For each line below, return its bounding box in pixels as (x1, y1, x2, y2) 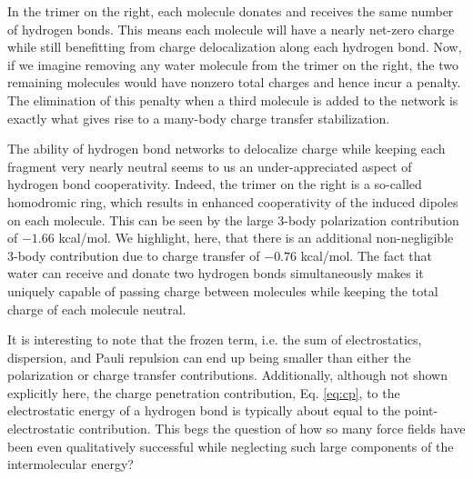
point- (404, 401, 438, 420)
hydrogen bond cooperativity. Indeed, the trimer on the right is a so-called (7, 175, 422, 194)
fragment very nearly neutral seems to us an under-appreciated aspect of (7, 156, 412, 175)
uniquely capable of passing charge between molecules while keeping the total (7, 281, 438, 300)
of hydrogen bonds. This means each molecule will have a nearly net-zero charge (7, 19, 455, 38)
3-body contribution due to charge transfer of (7, 245, 260, 264)
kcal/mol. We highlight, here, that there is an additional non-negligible (58, 228, 454, 247)
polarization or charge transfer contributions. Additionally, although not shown (7, 365, 448, 384)
